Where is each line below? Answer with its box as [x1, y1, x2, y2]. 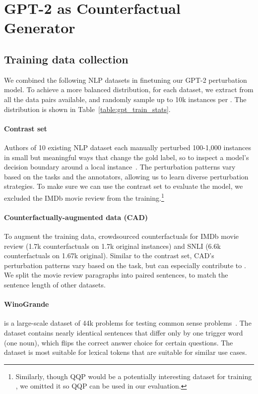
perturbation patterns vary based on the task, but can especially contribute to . [4, 260, 246, 270]
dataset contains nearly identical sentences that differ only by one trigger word [4, 327, 243, 338]
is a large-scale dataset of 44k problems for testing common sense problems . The [4, 318, 252, 328]
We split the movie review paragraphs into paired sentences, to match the [4, 270, 228, 280]
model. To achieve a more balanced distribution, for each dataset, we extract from [4, 84, 254, 95]
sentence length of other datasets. [4, 279, 106, 289]
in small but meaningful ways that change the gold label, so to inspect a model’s [4, 152, 249, 162]
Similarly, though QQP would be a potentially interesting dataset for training [15, 371, 252, 381]
